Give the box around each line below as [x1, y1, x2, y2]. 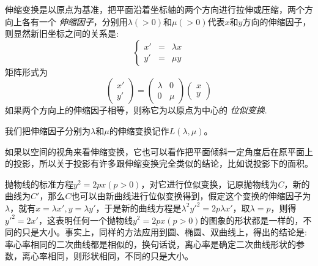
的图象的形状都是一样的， [200, 213, 303, 226]
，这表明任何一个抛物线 [38, 213, 133, 226]
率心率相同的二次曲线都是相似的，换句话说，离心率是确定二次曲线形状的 [5, 237, 296, 250]
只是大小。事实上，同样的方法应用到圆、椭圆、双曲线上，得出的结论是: [21, 226, 307, 238]
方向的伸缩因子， [242, 15, 311, 28]
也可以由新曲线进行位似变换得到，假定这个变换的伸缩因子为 [71, 189, 311, 202]
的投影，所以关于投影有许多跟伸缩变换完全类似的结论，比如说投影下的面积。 [5, 157, 313, 170]
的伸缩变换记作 [109, 124, 169, 137]
